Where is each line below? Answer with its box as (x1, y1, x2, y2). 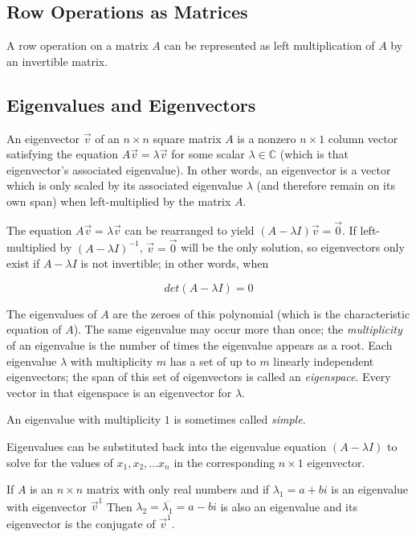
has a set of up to (169, 352, 256, 369)
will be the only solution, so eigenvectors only (181, 239, 405, 256)
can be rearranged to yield (124, 221, 255, 238)
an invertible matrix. (6, 52, 108, 69)
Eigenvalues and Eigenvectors (6, 92, 256, 117)
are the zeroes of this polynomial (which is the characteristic (112, 305, 410, 322)
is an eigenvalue (331, 481, 409, 498)
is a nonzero (237, 129, 296, 146)
